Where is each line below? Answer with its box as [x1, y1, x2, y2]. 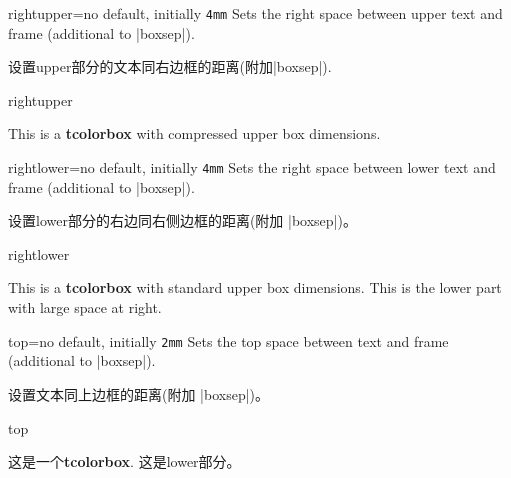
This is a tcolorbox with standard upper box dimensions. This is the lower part [8, 277, 502, 298]
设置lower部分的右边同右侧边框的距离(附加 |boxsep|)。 [8, 210, 357, 231]
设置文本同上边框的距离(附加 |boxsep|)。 [8, 383, 270, 404]
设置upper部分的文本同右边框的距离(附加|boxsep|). [8, 56, 332, 77]
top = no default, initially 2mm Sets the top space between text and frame [8, 330, 449, 351]
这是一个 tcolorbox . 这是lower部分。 [8, 451, 241, 472]
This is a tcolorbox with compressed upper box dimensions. [8, 123, 381, 144]
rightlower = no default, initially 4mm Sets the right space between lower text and [8, 157, 496, 178]
